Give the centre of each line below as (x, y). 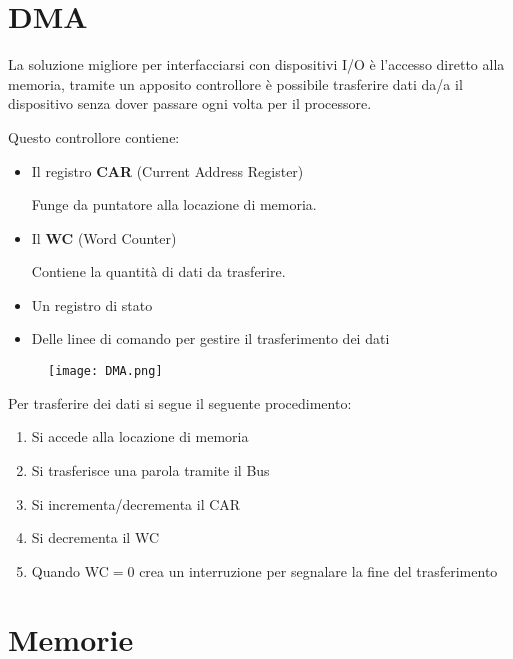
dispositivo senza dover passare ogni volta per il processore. (190, 103)
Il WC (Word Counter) (104, 237)
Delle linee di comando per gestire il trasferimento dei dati (210, 338)
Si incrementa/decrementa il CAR (136, 503)
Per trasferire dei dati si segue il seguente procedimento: (180, 402)
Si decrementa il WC (95, 537)
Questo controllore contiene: (94, 136)
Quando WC (70, 570)
